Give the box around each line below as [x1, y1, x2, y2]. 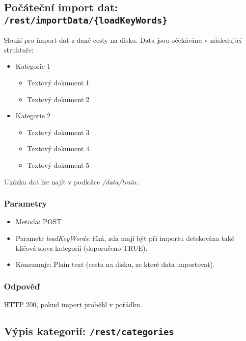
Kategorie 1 [15, 61, 51, 71]
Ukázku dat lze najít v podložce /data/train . [4, 176, 138, 186]
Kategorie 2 [15, 110, 51, 121]
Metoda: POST [15, 216, 62, 227]
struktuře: [4, 44, 34, 54]
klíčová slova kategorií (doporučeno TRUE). [15, 242, 148, 253]
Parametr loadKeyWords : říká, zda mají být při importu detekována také [15, 233, 234, 243]
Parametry [4, 197, 47, 210]
